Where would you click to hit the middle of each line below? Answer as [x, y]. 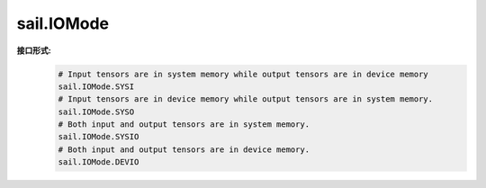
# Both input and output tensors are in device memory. [184, 149]
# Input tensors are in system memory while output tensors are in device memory [243, 74]
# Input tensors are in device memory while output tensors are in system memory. [246, 99]
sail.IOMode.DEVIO [99, 162]
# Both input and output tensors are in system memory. [184, 125]
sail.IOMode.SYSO [96, 112]
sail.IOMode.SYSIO [99, 137]
